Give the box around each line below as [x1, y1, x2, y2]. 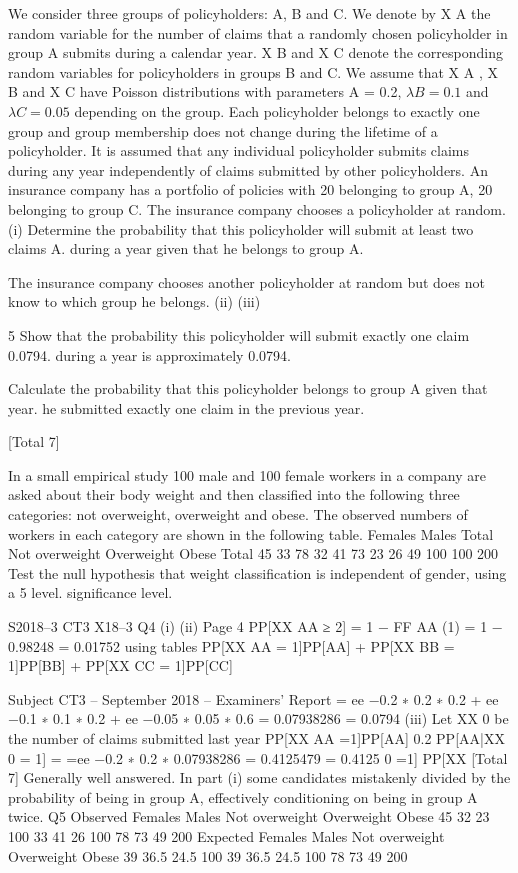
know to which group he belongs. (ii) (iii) [8, 291, 261, 312]
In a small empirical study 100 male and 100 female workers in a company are [8, 464, 486, 485]
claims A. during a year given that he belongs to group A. [8, 238, 364, 259]
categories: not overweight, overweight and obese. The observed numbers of [8, 504, 468, 525]
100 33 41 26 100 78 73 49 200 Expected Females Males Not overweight [8, 825, 445, 846]
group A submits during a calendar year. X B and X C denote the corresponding [8, 42, 503, 63]
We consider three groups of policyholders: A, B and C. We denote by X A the [8, 3, 491, 23]
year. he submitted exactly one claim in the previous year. [8, 397, 365, 418]
